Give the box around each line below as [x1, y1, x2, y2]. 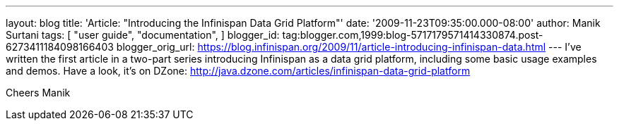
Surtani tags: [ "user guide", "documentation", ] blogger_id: [6, 29, 280, 41]
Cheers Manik [6, 87, 71, 99]
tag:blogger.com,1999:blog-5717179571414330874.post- [282, 29, 543, 41]
